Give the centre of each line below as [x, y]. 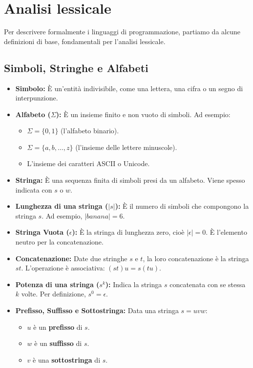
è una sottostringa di [67, 359]
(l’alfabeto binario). [90, 131]
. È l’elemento [226, 232]
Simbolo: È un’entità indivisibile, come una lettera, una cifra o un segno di [129, 88]
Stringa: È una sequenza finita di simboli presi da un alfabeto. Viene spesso [130, 180]
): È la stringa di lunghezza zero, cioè [128, 232]
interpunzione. [37, 98]
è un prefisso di [58, 327]
